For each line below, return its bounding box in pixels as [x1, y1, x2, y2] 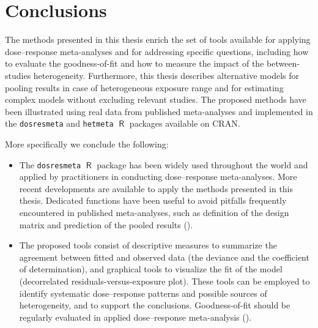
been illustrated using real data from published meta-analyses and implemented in [5, 105, 313, 117]
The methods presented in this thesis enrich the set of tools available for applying [5, 33, 311, 46]
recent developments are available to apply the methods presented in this [19, 182, 294, 195]
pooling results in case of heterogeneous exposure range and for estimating [5, 81, 284, 94]
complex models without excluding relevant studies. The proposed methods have [5, 93, 306, 106]
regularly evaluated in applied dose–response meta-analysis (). [19, 310, 252, 323]
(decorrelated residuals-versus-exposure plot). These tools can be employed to [19, 274, 310, 287]
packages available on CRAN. [129, 117, 240, 130]
